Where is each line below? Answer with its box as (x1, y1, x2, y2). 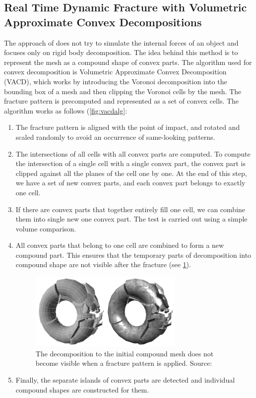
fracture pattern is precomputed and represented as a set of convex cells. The (4, 96, 239, 106)
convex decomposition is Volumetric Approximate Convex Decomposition (4, 66, 227, 77)
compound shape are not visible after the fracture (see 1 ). (15, 259, 191, 270)
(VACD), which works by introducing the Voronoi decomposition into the (4, 76, 227, 86)
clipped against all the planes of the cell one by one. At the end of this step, (15, 168, 247, 178)
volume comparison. (15, 223, 76, 233)
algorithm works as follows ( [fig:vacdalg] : (4, 105, 128, 115)
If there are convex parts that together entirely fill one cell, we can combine (15, 204, 246, 214)
